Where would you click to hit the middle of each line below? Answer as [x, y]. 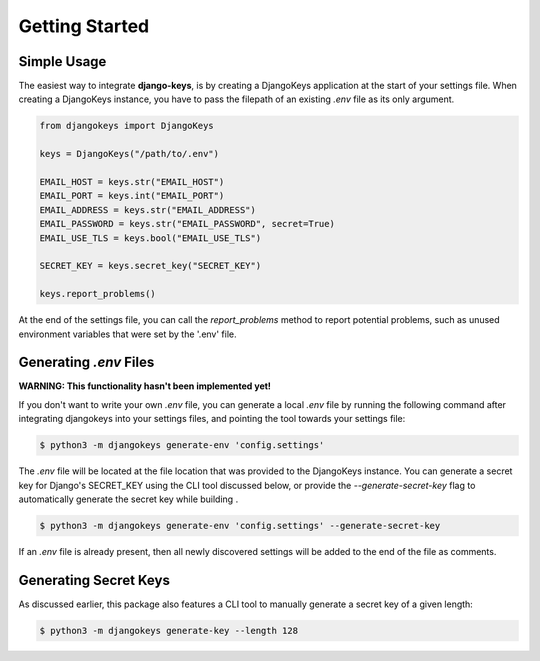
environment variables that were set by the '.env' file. [127, 334]
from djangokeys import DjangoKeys [126, 126]
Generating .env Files [86, 362]
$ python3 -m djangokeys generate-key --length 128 [169, 630]
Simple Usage [62, 61]
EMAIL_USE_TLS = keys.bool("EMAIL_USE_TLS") [150, 238]
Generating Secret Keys [94, 580]
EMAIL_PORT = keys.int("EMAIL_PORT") [132, 196]
